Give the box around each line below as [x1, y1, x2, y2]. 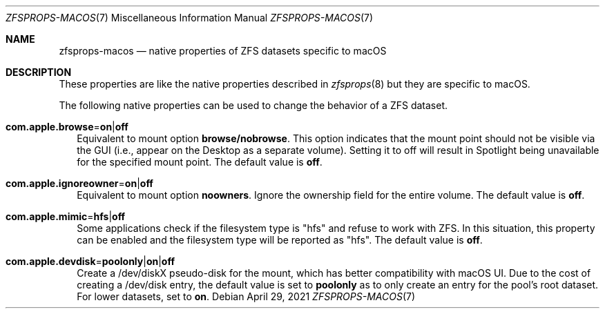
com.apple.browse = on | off [6, 121, 128, 133]
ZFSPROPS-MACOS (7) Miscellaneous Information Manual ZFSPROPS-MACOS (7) [6, 12, 374, 23]
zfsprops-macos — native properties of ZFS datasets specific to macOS [59, 45, 387, 57]
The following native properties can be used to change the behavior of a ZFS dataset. [59, 99, 448, 111]
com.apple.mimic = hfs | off [6, 210, 126, 222]
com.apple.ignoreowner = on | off [6, 177, 153, 189]
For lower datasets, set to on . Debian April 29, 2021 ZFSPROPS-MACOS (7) [77, 291, 416, 302]
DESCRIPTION [6, 66, 72, 78]
